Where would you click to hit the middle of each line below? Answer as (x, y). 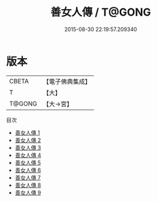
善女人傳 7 (28, 177)
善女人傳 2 (28, 140)
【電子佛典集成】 (67, 82)
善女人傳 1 (27, 132)
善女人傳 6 (28, 170)
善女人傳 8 (28, 185)
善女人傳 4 (28, 155)
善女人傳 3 (28, 147)
